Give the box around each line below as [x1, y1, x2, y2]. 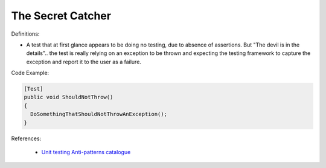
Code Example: [11, 69, 50, 77]
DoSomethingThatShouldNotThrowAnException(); [30, 111, 167, 118]
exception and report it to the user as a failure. [26, 58, 142, 65]
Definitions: [11, 30, 40, 37]
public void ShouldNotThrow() [24, 94, 113, 101]
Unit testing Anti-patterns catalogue [41, 149, 131, 156]
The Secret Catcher [11, 9, 112, 22]
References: [11, 135, 42, 142]
